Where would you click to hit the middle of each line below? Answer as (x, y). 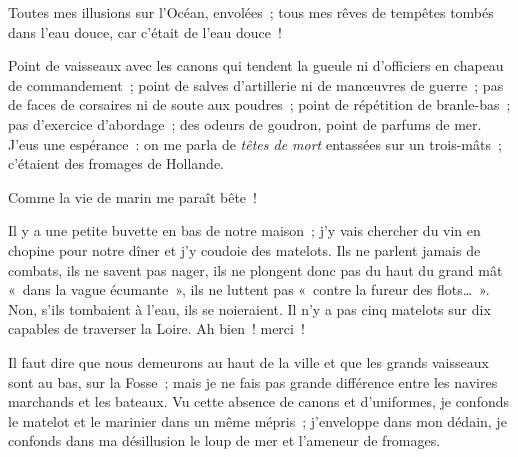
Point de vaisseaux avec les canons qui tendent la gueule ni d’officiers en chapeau (256, 65)
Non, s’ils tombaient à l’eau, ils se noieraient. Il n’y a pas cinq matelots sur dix (249, 308)
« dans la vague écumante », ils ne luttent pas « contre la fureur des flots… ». (249, 289)
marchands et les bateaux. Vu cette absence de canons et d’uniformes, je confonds (259, 401)
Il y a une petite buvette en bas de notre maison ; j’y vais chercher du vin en (244, 230)
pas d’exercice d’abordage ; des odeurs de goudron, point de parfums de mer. (245, 123)
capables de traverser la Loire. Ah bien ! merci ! (156, 328)
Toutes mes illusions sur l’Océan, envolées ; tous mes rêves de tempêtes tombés (251, 12)
